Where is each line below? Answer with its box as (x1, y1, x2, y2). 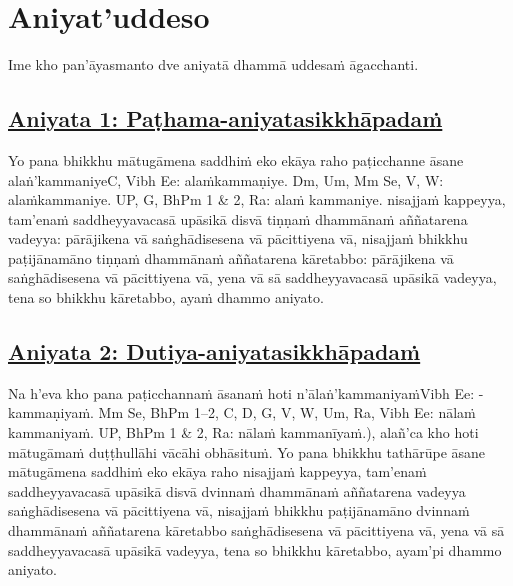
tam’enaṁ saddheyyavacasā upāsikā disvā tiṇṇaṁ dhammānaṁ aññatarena (8, 208, 468, 229)
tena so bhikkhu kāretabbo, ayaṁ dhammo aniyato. (8, 287, 324, 308)
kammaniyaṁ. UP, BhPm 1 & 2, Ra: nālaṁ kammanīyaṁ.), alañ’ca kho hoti (8, 422, 479, 443)
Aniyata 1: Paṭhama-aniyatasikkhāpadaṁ (8, 103, 443, 134)
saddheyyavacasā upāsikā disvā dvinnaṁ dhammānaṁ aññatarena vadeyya (8, 480, 466, 501)
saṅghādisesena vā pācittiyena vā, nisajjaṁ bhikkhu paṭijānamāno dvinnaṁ (8, 500, 470, 521)
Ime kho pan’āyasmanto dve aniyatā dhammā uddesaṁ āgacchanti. (8, 54, 419, 75)
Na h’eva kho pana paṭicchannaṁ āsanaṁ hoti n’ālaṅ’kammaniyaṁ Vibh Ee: (8, 382, 475, 403)
